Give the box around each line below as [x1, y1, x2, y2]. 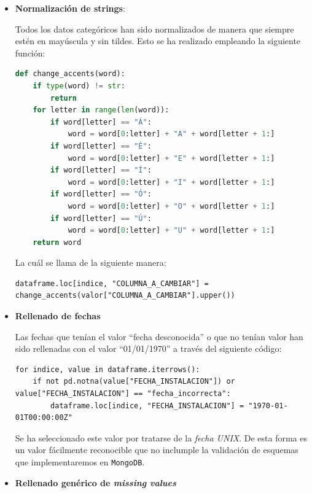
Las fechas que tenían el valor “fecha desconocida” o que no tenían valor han [15, 330, 303, 343]
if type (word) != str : [33, 81, 125, 90]
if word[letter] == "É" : [50, 141, 152, 150]
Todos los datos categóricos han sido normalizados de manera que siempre [15, 22, 294, 35]
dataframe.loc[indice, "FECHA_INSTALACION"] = [50, 401, 244, 410]
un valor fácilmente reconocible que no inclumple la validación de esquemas [15, 443, 298, 456]
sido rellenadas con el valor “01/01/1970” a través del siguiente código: [15, 342, 282, 355]
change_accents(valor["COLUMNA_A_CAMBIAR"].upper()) [15, 291, 235, 300]
